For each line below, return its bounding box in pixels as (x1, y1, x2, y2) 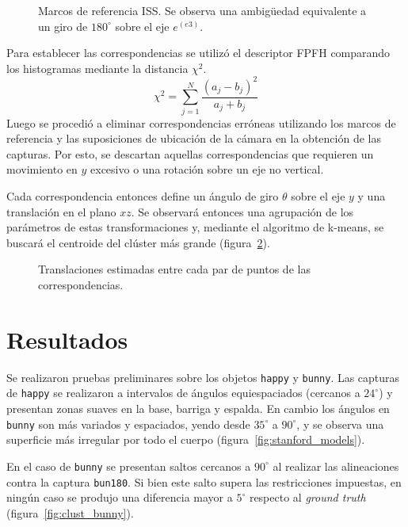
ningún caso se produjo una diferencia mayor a (6, 489, 233, 506)
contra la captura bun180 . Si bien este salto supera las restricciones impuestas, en (6, 473, 402, 490)
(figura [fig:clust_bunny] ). (6, 504, 134, 521)
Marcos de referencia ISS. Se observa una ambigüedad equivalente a (38, 2, 367, 18)
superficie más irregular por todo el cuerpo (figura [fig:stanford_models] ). (6, 431, 365, 448)
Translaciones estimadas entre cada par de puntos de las (38, 261, 311, 277)
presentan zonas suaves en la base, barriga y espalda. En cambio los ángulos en (6, 400, 390, 417)
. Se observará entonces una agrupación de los (131, 203, 354, 220)
